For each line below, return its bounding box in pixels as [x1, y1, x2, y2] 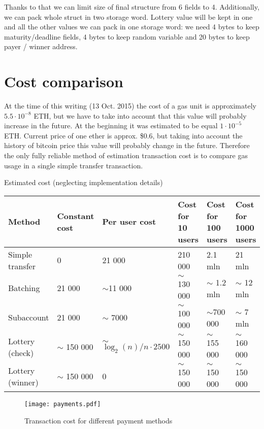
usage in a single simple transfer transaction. [4, 160, 143, 170]
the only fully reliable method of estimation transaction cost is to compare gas [4, 150, 248, 161]
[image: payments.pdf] [24, 400, 101, 408]
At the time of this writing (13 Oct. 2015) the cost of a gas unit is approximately [4, 100, 256, 111]
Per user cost [102, 216, 156, 228]
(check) [8, 346, 34, 359]
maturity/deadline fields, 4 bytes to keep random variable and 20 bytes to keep [4, 31, 250, 42]
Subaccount [8, 311, 49, 324]
